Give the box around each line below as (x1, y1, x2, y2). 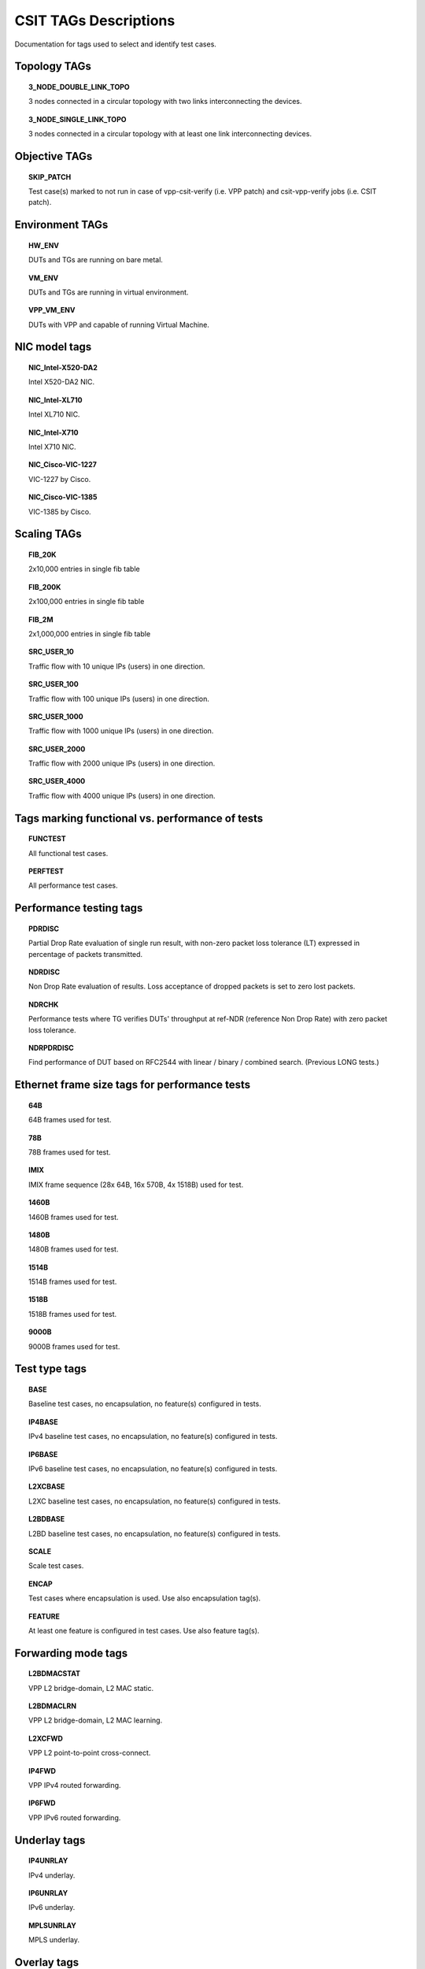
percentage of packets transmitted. (28, 949, 143, 959)
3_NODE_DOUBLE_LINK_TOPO (28, 82, 130, 91)
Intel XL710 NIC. (28, 410, 80, 419)
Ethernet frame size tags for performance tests (14, 1078, 251, 1092)
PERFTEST (28, 866, 65, 876)
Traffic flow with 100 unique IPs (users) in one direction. (28, 694, 210, 703)
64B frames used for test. (28, 1115, 112, 1125)
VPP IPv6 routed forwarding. (28, 1812, 121, 1823)
